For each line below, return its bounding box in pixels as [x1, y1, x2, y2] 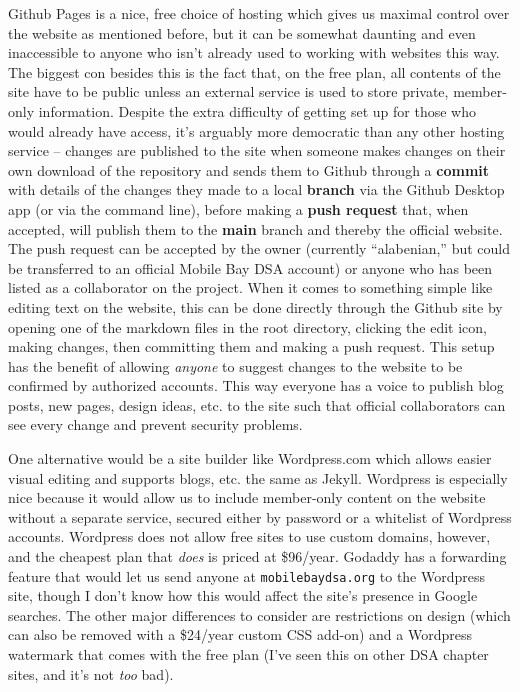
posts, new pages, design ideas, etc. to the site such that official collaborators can [8, 394, 506, 415]
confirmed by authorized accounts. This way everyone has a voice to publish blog [8, 375, 504, 396]
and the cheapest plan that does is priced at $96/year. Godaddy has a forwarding [8, 546, 507, 567]
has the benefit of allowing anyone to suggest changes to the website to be [8, 355, 463, 376]
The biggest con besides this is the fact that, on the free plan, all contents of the [8, 61, 501, 82]
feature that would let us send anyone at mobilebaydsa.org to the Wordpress [8, 565, 486, 586]
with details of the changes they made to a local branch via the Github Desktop [8, 179, 505, 200]
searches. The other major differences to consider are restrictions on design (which [8, 604, 511, 625]
